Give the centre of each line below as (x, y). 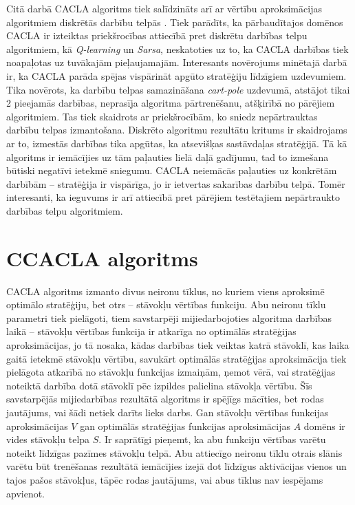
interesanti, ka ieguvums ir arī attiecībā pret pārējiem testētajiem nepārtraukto (173, 197)
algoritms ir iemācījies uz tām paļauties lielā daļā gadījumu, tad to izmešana (168, 157)
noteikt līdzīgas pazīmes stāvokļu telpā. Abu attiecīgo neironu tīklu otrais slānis (174, 452)
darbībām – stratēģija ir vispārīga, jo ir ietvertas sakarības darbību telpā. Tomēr (176, 183)
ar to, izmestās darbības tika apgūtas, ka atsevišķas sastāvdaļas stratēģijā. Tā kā (177, 143)
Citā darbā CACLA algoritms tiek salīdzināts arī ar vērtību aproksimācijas (164, 8)
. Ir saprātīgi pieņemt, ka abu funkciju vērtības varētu (212, 439)
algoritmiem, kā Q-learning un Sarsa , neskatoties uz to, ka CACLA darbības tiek (177, 49)
